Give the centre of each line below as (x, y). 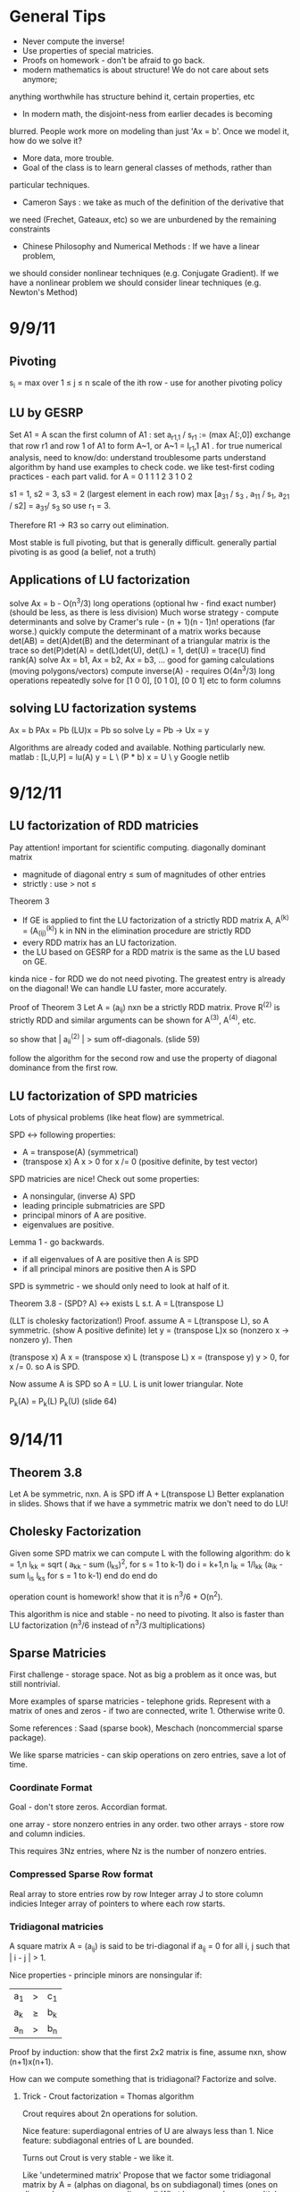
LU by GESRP (46, 413)
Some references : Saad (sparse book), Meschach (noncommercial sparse (146, 1728)
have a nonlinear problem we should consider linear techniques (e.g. (135, 282)
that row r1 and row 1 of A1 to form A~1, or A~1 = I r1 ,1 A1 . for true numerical (146, 447)
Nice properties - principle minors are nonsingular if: (106, 1975)
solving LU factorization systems (103, 708)
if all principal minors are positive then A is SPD (109, 1269)
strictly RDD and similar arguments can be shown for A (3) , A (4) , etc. (133, 1019)
